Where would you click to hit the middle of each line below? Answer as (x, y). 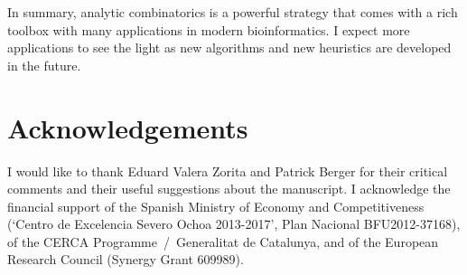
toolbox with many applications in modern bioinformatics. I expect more (209, 29)
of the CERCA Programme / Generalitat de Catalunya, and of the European (223, 241)
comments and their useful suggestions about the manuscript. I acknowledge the (229, 189)
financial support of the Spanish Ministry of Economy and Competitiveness (216, 206)
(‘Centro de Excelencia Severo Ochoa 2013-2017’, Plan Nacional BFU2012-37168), (234, 224)
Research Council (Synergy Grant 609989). (126, 259)
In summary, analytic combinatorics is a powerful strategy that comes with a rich (233, 12)
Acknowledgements (128, 127)
